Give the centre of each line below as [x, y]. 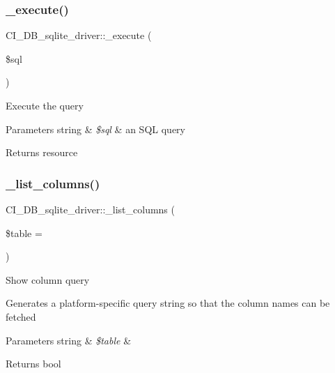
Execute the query [45, 105]
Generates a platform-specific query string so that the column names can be [168, 303]
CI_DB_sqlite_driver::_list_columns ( [90, 209]
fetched [21, 316]
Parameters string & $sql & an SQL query [95, 129]
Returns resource [42, 152]
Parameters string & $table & [69, 340]
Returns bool [33, 364]
